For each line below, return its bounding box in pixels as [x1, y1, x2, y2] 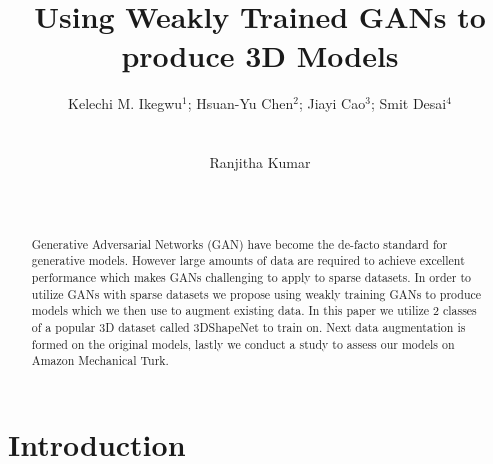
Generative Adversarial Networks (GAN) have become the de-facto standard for [31, 235, 448, 252]
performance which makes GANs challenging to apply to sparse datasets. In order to [31, 268, 472, 285]
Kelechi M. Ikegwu [68, 93, 183, 114]
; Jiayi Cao [298, 93, 366, 114]
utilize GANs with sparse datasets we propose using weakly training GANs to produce [31, 285, 482, 302]
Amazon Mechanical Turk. [31, 352, 169, 369]
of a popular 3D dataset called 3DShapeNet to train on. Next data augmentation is [31, 318, 466, 335]
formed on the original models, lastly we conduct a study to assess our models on [31, 335, 455, 352]
